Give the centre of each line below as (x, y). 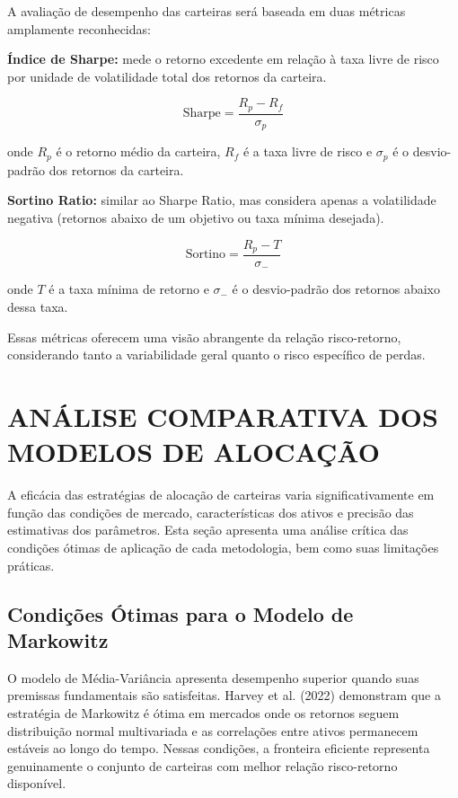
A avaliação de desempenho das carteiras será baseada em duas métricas (207, 11)
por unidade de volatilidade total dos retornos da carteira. (167, 76)
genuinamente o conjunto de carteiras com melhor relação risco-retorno (203, 765)
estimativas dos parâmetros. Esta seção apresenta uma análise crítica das (208, 530)
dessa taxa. (38, 307)
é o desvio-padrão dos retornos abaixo (336, 289)
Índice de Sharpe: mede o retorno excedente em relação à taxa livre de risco (223, 59)
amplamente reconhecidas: (79, 28)
